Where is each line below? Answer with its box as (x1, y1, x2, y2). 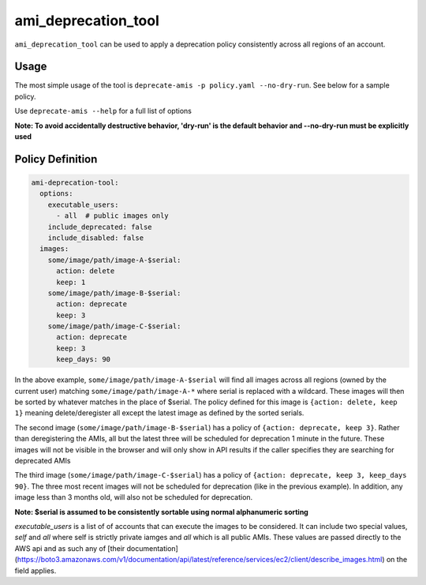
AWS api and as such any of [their (14, 543, 125, 553)
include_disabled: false (47, 233, 144, 242)
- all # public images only (56, 212, 169, 220)
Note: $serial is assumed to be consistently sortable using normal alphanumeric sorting (14, 507, 309, 516)
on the (386, 555, 408, 564)
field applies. (14, 565, 57, 576)
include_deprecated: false (47, 222, 153, 231)
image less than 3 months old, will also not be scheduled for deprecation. (14, 493, 253, 502)
